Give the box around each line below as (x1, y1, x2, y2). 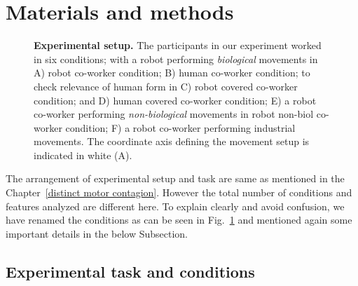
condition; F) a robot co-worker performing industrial (65, 120, 296, 135)
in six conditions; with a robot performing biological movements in (34, 51, 318, 66)
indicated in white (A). (34, 147, 132, 162)
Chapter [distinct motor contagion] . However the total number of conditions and (6, 185, 352, 200)
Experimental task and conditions (6, 260, 255, 282)
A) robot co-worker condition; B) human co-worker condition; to (34, 65, 310, 80)
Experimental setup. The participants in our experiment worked (34, 38, 322, 53)
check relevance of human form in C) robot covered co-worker (34, 79, 298, 93)
